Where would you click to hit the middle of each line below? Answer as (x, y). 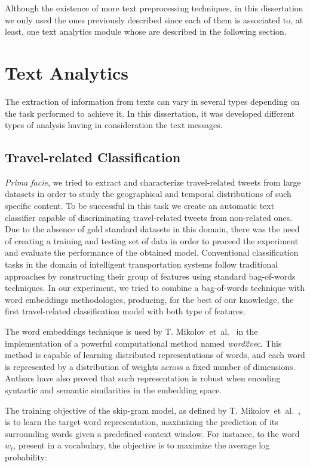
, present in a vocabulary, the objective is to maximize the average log (142, 445)
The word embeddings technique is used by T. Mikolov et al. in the (131, 331)
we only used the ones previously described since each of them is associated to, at (154, 19)
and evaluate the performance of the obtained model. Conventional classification (152, 252)
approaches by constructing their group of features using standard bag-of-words (150, 276)
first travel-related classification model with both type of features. (125, 311)
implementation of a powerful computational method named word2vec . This (143, 343)
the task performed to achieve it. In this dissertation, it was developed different (150, 113)
